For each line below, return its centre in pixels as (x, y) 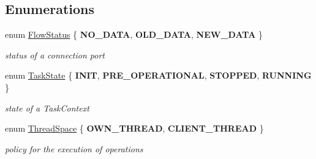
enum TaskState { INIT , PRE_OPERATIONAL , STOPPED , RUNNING (158, 75)
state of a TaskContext (47, 108)
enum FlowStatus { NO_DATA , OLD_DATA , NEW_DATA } (134, 34)
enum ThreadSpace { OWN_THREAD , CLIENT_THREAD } (134, 128)
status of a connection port (55, 55)
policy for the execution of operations (74, 148)
